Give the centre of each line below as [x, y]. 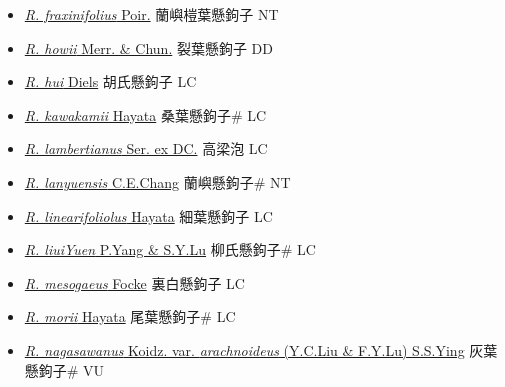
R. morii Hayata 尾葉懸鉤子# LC [130, 316]
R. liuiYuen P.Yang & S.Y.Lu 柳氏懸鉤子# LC [170, 249]
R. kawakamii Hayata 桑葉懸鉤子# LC [145, 114]
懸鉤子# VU [64, 369]
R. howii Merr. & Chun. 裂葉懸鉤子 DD [148, 47]
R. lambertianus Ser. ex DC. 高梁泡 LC [146, 148]
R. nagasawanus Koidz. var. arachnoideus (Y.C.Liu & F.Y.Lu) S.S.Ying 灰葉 [261, 349]
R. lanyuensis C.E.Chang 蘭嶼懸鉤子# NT [157, 181]
